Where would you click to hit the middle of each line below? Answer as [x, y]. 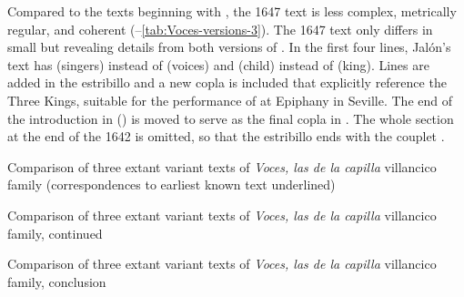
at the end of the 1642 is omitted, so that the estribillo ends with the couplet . [226, 136]
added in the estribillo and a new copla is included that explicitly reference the [227, 82]
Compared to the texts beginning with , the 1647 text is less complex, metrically [232, 11]
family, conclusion [57, 281]
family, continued [55, 233]
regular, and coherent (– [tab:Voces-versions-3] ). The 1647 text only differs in [220, 29]
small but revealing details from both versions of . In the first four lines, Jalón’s [229, 47]
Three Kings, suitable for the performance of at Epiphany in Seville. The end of [230, 100]
